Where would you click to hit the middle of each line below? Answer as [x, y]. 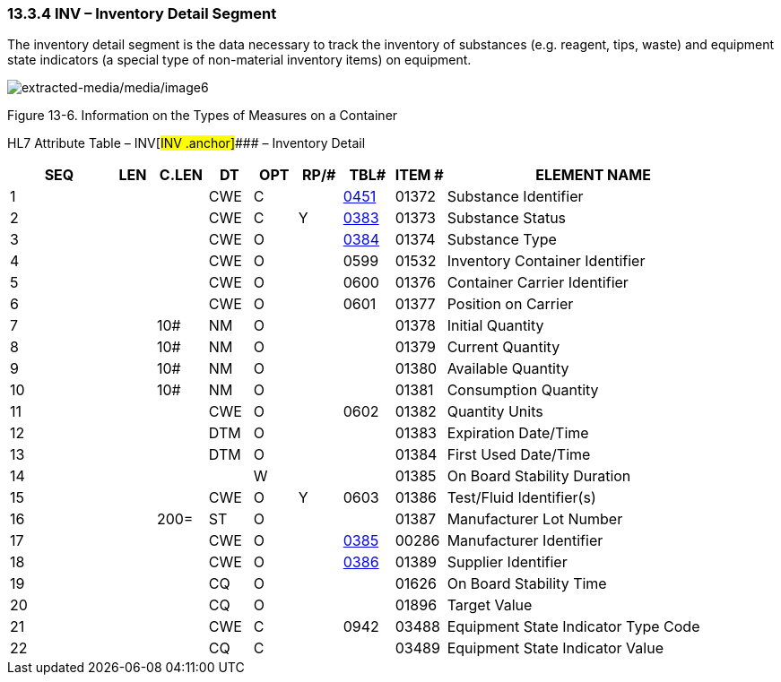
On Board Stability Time [527, 584]
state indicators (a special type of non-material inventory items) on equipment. [239, 60]
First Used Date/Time [519, 455]
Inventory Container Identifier [546, 261]
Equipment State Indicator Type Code [573, 627]
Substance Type [502, 240]
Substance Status [507, 218]
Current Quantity [503, 347]
